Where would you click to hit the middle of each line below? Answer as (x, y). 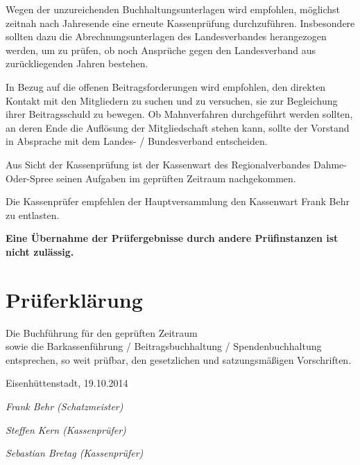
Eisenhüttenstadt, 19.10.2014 (67, 383)
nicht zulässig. (40, 251)
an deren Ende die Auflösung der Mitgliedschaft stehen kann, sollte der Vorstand (178, 127)
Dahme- (330, 164)
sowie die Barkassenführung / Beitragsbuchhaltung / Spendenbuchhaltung (164, 346)
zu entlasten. (33, 214)
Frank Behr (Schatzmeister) (65, 406)
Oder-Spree (29, 178)
